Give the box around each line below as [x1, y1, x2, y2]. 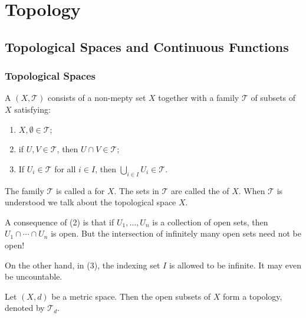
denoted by [5, 301, 45, 314]
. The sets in [114, 184, 159, 196]
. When [238, 184, 265, 196]
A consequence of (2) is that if [5, 215, 114, 228]
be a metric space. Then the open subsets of [51, 290, 211, 302]
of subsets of [251, 91, 296, 104]
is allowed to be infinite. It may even [169, 258, 301, 271]
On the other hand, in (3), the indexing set [5, 258, 160, 271]
